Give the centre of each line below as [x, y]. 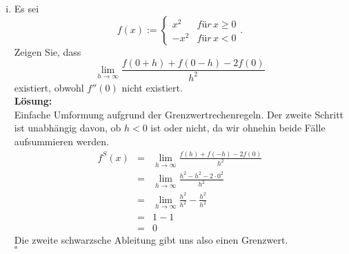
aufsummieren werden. [61, 141]
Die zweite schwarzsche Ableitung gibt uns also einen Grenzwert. [151, 239]
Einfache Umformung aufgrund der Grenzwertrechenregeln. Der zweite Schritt [179, 114]
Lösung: [33, 101]
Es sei [27, 8]
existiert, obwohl [49, 87]
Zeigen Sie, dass [48, 51]
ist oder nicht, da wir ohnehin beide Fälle [238, 128]
